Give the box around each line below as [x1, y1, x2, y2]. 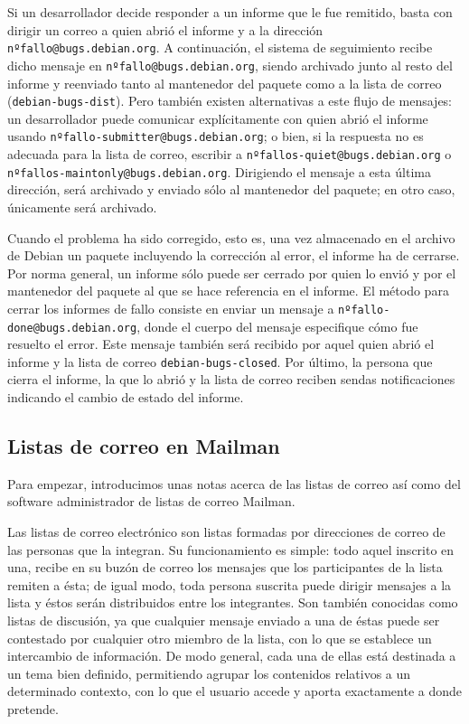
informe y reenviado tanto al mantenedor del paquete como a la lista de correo [7, 73, 442, 92]
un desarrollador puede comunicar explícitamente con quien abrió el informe [7, 108, 428, 127]
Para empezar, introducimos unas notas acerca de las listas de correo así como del [7, 474, 461, 493]
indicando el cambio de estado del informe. [7, 388, 244, 407]
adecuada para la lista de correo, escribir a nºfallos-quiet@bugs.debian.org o [7, 145, 452, 163]
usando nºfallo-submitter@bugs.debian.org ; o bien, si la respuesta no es [7, 127, 424, 146]
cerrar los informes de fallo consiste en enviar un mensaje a [7, 298, 334, 317]
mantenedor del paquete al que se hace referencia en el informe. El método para [7, 281, 449, 300]
